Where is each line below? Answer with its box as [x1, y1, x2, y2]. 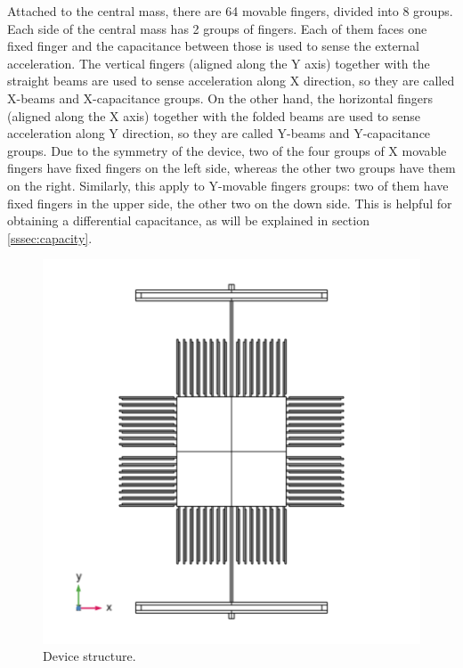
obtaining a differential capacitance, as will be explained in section [7, 211, 370, 230]
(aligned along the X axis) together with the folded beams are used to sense [7, 106, 420, 125]
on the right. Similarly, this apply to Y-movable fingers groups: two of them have [7, 175, 449, 194]
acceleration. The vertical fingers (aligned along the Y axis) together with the [7, 53, 430, 72]
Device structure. [43, 647, 136, 665]
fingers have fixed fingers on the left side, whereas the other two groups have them [7, 159, 456, 177]
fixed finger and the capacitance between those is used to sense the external [7, 37, 419, 55]
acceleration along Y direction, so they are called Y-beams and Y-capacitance [7, 124, 431, 143]
